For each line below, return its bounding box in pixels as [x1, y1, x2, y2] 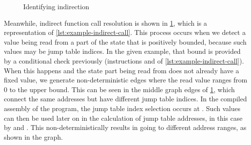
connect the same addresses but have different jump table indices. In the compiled [4, 94, 247, 104]
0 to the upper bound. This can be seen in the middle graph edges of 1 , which [4, 84, 235, 94]
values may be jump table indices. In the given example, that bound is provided [4, 46, 241, 56]
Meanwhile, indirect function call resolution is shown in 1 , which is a [4, 17, 207, 28]
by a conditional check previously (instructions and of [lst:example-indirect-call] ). [4, 55, 244, 65]
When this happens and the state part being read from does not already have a [4, 65, 239, 75]
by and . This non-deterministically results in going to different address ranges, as [4, 122, 247, 132]
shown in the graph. [4, 131, 63, 142]
